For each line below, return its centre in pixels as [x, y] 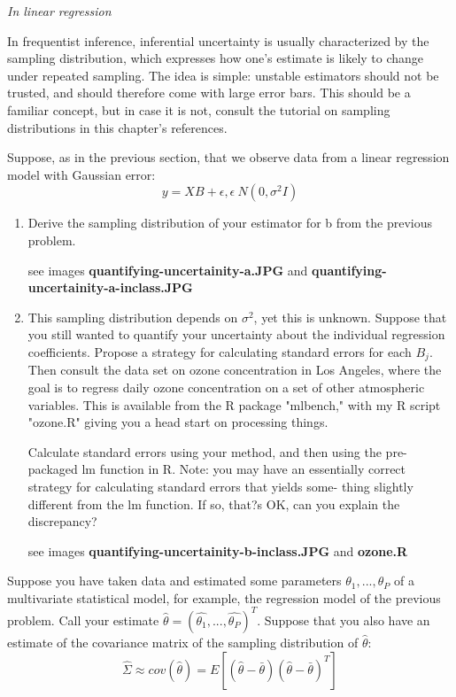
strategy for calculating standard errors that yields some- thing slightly [220, 486]
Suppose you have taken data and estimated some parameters [174, 581]
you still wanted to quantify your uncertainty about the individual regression [236, 334]
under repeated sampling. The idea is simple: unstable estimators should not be [223, 75]
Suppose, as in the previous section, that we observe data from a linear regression [228, 157]
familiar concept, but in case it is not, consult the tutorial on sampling [199, 109]
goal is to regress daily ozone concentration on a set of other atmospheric [226, 387]
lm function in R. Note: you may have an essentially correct [244, 469]
